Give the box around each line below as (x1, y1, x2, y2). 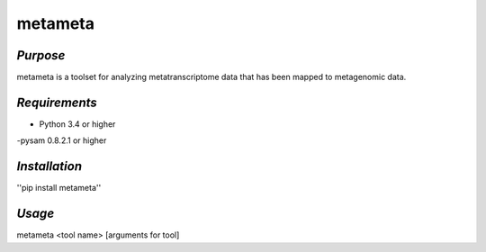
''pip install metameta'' (16, 183, 102, 193)
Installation (16, 158, 83, 175)
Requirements (16, 94, 98, 110)
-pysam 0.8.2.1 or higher (16, 135, 107, 146)
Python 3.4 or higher (39, 118, 116, 130)
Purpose (16, 48, 66, 63)
